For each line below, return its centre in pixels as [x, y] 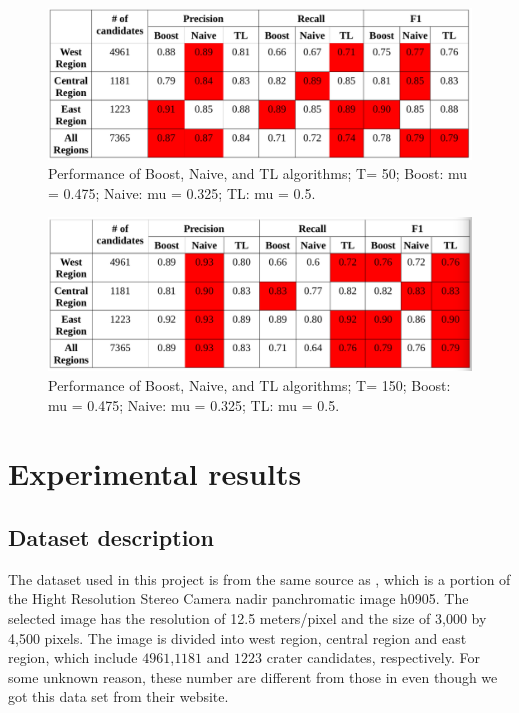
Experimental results [155, 473]
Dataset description [111, 536]
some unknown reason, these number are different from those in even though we [253, 676]
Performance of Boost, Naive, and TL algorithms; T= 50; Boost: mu [258, 173]
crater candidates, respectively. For [373, 657]
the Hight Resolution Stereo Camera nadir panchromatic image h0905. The [238, 598]
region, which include [73, 657]
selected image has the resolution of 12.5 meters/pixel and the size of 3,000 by [247, 617]
